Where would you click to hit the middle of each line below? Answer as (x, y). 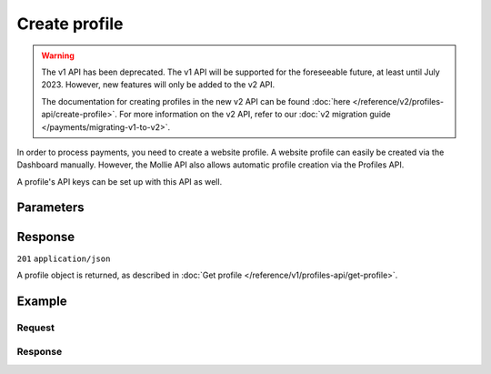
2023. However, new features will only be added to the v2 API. (158, 85)
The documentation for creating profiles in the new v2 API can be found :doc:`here (196, 101)
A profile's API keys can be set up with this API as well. (120, 181)
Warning (58, 56)
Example (42, 301)
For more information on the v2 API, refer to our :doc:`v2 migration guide (255, 115)
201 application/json (64, 258)
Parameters (50, 208)
